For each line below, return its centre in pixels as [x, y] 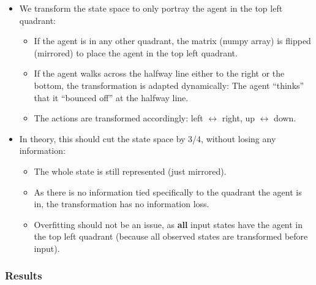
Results [24, 275]
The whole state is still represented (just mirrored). [130, 171]
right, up [239, 118]
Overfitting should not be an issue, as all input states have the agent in [168, 224]
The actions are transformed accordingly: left [118, 118]
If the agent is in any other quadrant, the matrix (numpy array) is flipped [172, 41]
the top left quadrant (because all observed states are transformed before [171, 236]
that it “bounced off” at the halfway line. [111, 97]
